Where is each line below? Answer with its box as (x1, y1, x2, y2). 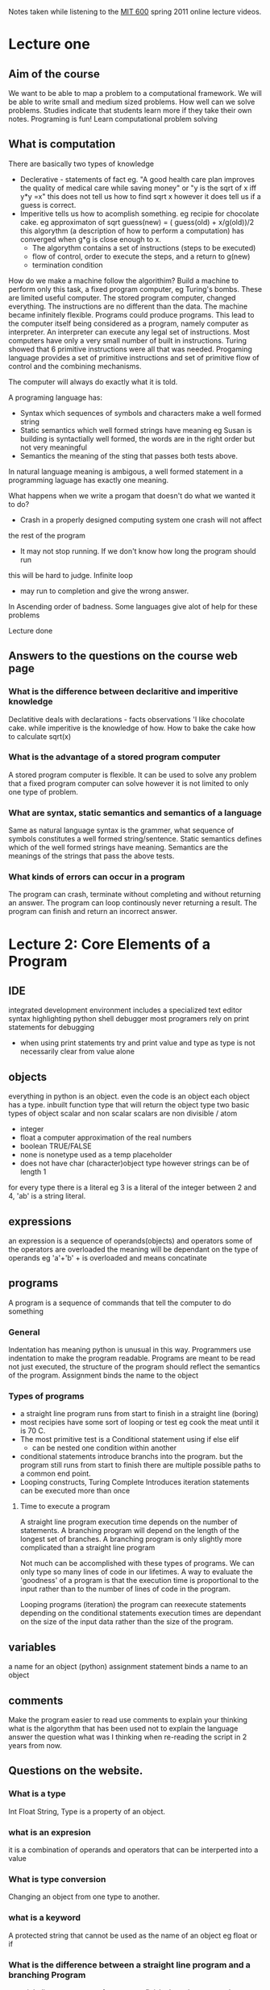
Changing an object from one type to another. (8, 1892, 160, 1901)
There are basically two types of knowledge (8, 159, 155, 168)
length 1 (19, 1167, 47, 1177)
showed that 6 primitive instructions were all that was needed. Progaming (8, 344, 252, 354)
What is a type (8, 1789, 66, 1800)
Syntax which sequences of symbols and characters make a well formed (19, 408, 262, 418)
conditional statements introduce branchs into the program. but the (19, 1452, 243, 1461)
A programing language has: (8, 393, 103, 402)
